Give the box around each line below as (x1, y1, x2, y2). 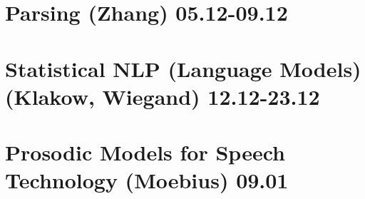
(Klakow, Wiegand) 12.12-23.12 (5, 81, 320, 111)
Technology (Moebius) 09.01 (5, 165, 289, 195)
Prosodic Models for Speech (5, 138, 285, 167)
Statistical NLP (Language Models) (5, 53, 361, 83)
